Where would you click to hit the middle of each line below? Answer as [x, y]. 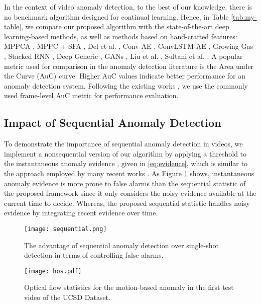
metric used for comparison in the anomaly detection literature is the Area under [129, 66]
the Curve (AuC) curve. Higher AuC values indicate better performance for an [125, 76]
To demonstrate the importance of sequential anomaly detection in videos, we [123, 144]
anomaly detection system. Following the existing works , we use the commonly [126, 85]
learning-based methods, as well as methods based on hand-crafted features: [121, 36]
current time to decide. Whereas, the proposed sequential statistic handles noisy [127, 203]
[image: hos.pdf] [53, 271]
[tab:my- [244, 16]
